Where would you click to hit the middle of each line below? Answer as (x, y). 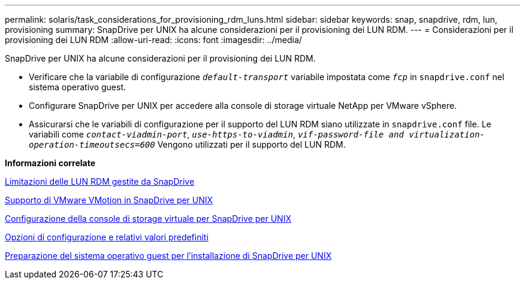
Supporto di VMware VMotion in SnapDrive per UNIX (109, 200)
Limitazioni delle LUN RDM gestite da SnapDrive (100, 181)
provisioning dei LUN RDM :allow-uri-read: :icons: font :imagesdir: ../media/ (153, 40)
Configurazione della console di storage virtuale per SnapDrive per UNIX (148, 219)
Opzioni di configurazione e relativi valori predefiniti (107, 237)
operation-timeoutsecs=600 (92, 145)
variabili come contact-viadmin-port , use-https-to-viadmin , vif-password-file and (216, 134)
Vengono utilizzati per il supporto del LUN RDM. (251, 144)
